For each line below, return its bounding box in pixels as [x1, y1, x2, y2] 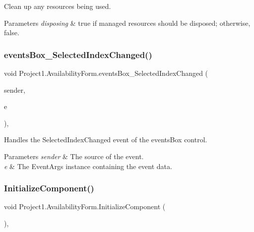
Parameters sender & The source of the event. [4, 151, 144, 161]
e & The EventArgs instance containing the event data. [4, 161, 172, 171]
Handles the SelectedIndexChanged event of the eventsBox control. [4, 134, 207, 145]
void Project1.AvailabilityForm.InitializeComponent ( [4, 201, 166, 212]
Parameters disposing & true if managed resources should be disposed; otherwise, [4, 17, 251, 28]
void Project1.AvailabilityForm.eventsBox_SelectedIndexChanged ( [4, 68, 208, 78]
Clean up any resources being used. [4, 1, 111, 11]
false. [4, 27, 19, 38]
